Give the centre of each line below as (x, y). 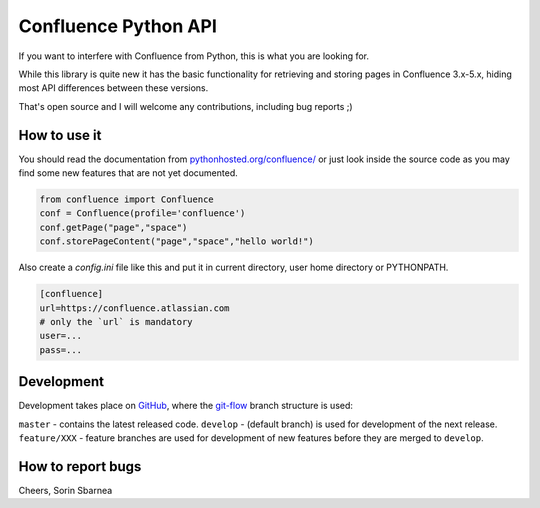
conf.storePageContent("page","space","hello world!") (176, 241)
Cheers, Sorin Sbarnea (65, 490)
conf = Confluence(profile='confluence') (142, 213)
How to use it (60, 135)
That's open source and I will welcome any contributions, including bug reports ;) (186, 106)
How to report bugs (80, 466)
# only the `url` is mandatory (116, 321)
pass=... (61, 349)
